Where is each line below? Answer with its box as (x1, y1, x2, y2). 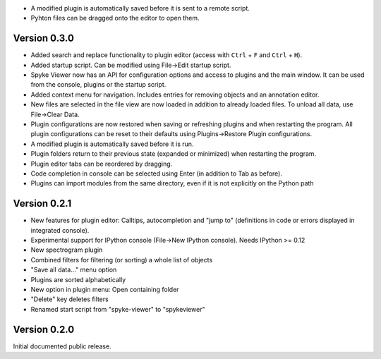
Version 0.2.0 (13, 323, 75, 335)
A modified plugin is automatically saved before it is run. (30, 140, 194, 148)
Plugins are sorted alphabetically (30, 275, 126, 284)
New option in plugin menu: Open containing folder (30, 286, 179, 294)
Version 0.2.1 (13, 197, 72, 209)
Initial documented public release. (13, 342, 112, 351)
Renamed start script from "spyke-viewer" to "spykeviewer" (30, 305, 205, 313)
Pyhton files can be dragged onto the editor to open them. (30, 14, 200, 23)
